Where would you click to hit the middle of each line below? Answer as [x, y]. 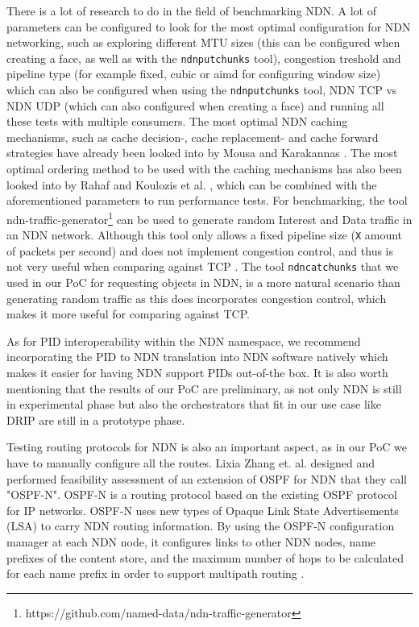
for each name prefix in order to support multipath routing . [156, 573]
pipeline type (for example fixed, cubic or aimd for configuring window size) [194, 74]
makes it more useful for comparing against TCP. [128, 314]
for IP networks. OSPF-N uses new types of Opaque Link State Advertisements [203, 510]
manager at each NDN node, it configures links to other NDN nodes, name [191, 541]
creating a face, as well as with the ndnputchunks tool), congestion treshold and [204, 58]
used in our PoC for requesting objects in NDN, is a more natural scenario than [203, 282]
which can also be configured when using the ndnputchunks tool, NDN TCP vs [202, 90]
